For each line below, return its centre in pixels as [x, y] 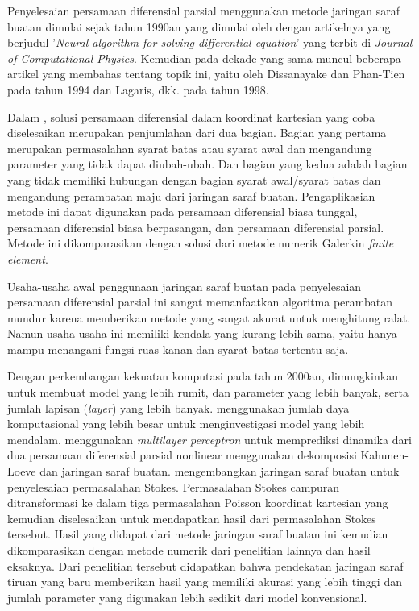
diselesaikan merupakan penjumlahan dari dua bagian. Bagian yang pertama [197, 133]
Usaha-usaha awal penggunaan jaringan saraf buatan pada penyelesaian [185, 286]
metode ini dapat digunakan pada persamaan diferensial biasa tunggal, [183, 212]
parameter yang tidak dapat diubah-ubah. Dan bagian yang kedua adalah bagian [207, 164]
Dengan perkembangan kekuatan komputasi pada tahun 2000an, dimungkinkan [203, 376]
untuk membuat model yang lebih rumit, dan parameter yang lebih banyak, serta [208, 392]
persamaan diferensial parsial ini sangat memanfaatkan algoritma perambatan [200, 302]
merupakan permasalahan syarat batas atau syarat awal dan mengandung [190, 148]
